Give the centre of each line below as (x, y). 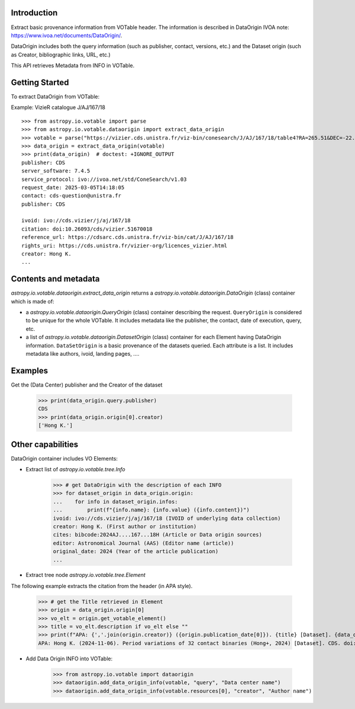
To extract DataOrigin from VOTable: (55, 96)
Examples (30, 371)
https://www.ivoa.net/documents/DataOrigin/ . (67, 35)
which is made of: (33, 301)
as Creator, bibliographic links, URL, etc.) (61, 55)
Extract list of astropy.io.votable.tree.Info (75, 469)
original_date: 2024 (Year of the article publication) (136, 552)
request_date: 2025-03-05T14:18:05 (73, 187)
